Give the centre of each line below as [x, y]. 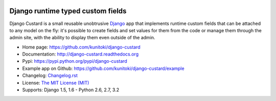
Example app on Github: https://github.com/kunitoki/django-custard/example [103, 68]
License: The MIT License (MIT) [56, 83]
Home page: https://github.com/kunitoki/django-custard [81, 47]
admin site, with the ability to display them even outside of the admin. [82, 38]
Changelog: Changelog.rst [50, 75]
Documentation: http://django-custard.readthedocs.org [80, 54]
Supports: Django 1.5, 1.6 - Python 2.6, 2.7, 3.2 [71, 90]
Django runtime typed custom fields [68, 11]
